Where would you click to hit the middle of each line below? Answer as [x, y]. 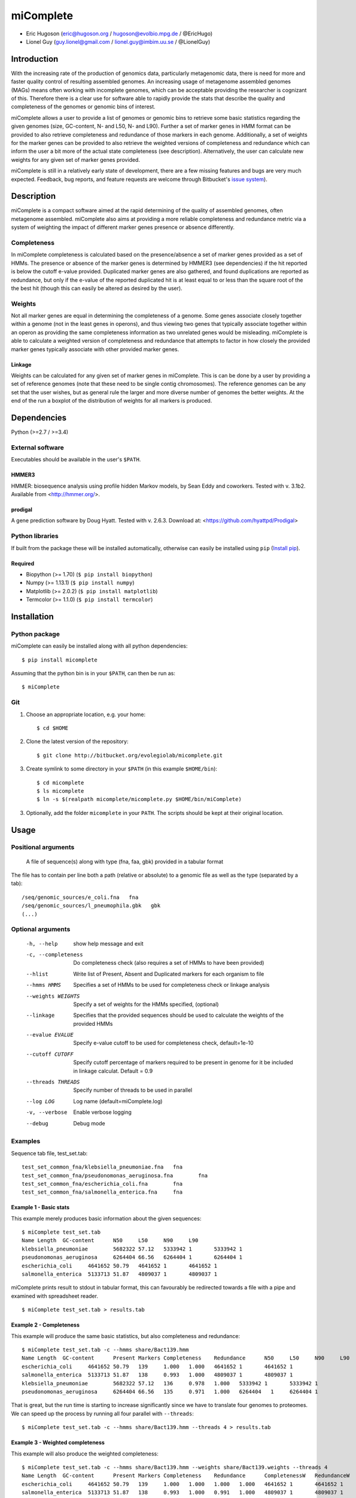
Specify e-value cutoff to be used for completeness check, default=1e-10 [163, 1043]
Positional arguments [43, 847]
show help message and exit [108, 943]
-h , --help [42, 943]
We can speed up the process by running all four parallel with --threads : [102, 1414]
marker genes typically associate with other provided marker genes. [95, 349]
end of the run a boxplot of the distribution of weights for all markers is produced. [112, 401]
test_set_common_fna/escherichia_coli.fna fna [102, 1184]
